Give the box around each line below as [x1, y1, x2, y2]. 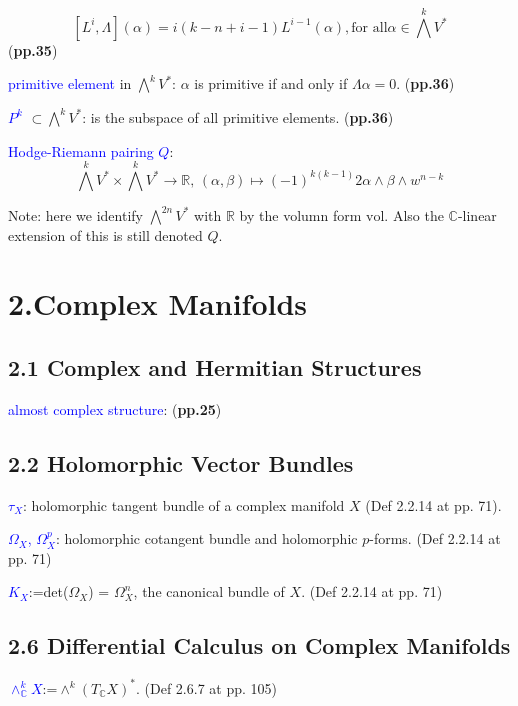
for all [351, 20, 388, 35]
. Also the [384, 204, 444, 225]
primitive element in [8, 73, 132, 94]
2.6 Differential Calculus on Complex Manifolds [8, 630, 511, 661]
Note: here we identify [8, 204, 143, 225]
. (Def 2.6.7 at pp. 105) [136, 677, 277, 698]
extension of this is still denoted [8, 224, 203, 245]
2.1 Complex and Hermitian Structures [8, 351, 422, 382]
